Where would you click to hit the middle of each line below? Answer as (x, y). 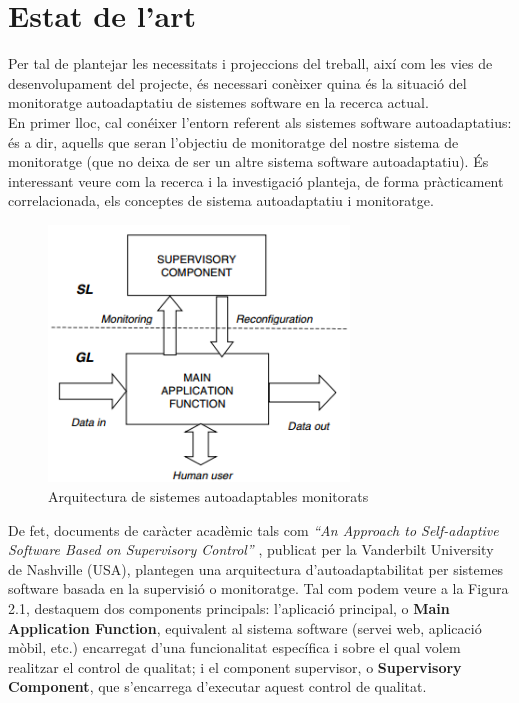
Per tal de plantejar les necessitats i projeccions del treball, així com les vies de (250, 63)
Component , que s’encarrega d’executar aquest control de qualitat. (217, 686)
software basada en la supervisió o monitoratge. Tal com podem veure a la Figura (258, 588)
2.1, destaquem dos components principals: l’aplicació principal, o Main (229, 608)
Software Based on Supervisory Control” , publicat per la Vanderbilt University (251, 549)
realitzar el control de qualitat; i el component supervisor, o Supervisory (235, 666)
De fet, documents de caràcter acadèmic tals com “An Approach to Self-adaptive (253, 529)
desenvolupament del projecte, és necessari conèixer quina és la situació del (237, 82)
